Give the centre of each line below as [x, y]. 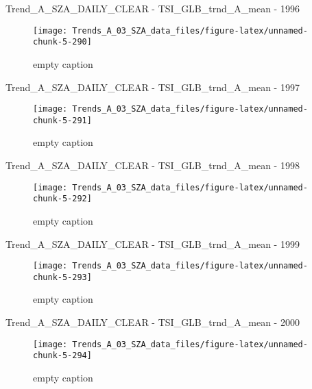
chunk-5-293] [62, 277]
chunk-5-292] [62, 199]
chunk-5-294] [62, 356]
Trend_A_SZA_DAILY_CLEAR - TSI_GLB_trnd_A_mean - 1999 [153, 243]
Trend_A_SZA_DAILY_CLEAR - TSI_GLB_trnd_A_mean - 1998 [153, 165]
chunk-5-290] [62, 42]
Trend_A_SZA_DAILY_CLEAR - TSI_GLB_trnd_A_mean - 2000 [153, 322]
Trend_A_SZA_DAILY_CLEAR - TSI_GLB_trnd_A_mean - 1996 [153, 8]
